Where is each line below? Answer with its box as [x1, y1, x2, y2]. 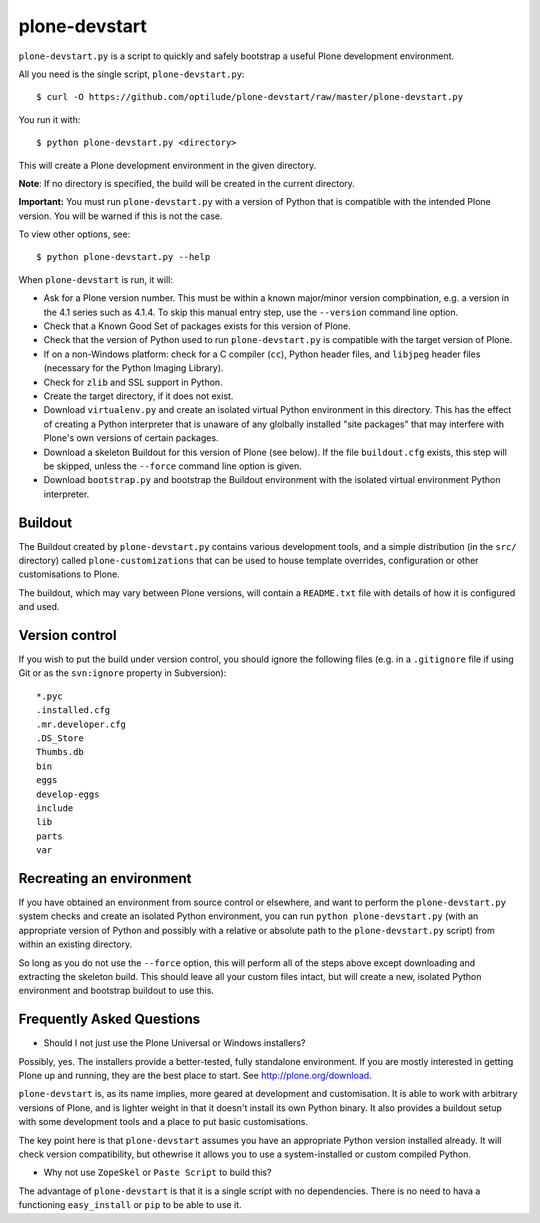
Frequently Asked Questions [18, 1011, 201, 1028]
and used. [18, 601, 60, 613]
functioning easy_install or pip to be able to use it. [18, 1199, 242, 1211]
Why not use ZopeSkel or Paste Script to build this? [43, 1166, 272, 1179]
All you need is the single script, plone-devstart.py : [18, 68, 245, 80]
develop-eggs [36, 788, 100, 800]
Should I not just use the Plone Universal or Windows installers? [43, 1037, 306, 1049]
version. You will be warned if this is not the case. [18, 210, 223, 222]
